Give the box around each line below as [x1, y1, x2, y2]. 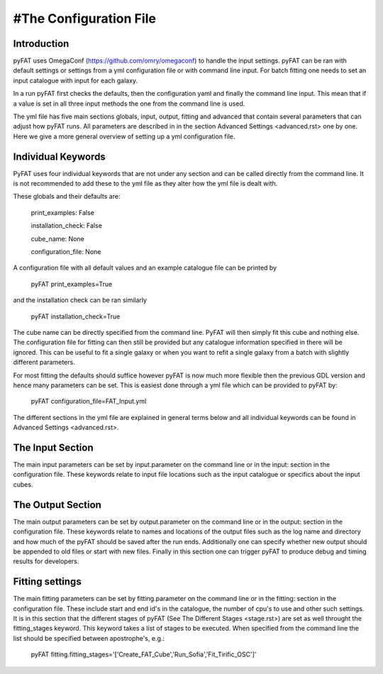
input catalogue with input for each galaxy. [13, 76, 138, 84]
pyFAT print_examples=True [30, 280, 113, 288]
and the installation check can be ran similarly [13, 296, 148, 304]
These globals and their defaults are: [13, 192, 121, 201]
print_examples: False [30, 208, 95, 216]
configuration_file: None [30, 248, 101, 256]
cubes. [13, 480, 33, 489]
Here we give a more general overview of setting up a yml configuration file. [13, 132, 235, 140]
